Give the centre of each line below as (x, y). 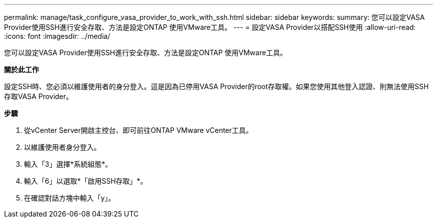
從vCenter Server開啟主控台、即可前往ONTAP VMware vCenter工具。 (138, 130)
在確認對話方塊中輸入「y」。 (70, 198)
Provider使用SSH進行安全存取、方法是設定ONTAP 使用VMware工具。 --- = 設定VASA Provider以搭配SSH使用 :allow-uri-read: (210, 27)
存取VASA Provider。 (39, 96)
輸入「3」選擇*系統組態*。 (68, 164)
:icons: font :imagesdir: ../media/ (57, 36)
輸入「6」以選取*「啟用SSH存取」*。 (86, 181)
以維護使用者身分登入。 (62, 147)
